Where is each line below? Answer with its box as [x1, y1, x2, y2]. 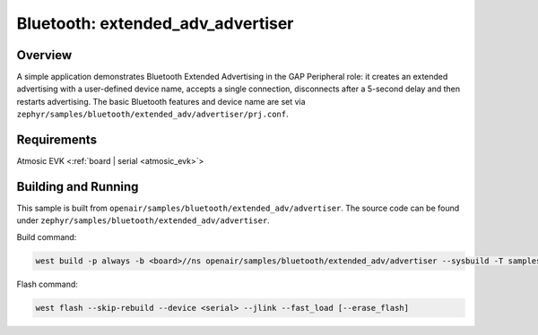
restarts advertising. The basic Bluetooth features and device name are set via [16, 96, 306, 107]
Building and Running [16, 179, 139, 194]
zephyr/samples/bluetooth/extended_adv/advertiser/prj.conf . [16, 108, 289, 120]
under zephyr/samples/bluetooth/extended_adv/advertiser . [16, 215, 271, 226]
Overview [16, 47, 73, 63]
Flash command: [16, 279, 78, 289]
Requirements [16, 133, 98, 148]
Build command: [16, 231, 77, 242]
